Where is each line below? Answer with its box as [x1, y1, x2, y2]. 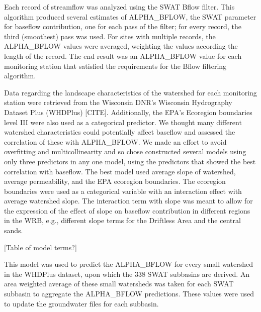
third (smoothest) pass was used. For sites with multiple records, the [4, 31, 216, 41]
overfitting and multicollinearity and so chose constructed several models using [4, 146, 246, 157]
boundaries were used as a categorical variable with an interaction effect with [4, 185, 242, 196]
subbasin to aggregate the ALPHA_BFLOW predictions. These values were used [4, 288, 254, 299]
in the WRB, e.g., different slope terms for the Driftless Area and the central [4, 215, 241, 226]
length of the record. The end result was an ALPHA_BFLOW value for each [4, 50, 242, 61]
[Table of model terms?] [4, 242, 77, 252]
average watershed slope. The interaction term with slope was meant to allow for [4, 195, 253, 206]
